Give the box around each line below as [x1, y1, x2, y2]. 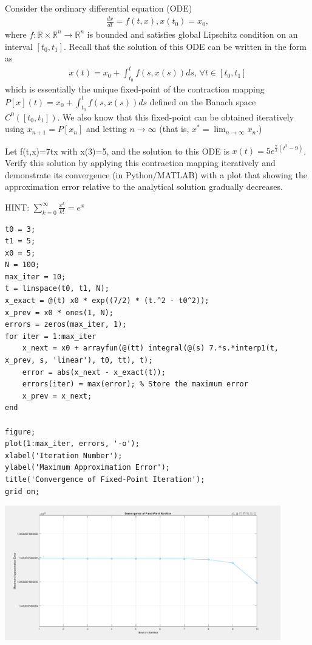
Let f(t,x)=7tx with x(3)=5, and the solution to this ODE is [5, 144, 229, 157]
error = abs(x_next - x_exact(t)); [22, 368, 166, 377]
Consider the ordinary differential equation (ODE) [5, 2, 192, 14]
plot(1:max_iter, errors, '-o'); [5, 439, 140, 448]
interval [5, 40, 33, 52]
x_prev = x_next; [22, 391, 92, 400]
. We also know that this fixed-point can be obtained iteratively [57, 110, 294, 123]
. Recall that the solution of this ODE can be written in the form [64, 40, 307, 52]
